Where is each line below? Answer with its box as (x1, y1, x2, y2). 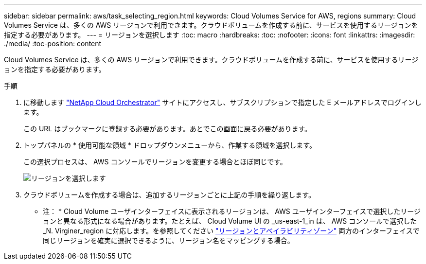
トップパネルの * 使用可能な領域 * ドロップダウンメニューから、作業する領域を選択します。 (23, 141, 316, 149)
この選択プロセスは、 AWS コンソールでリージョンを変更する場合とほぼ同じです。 (23, 158, 287, 166)
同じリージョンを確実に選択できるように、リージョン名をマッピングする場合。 (43, 236, 294, 245)
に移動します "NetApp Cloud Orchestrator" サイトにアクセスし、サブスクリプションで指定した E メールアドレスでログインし (23, 98, 422, 106)
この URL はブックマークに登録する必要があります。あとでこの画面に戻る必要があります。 (23, 124, 311, 133)
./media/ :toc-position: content (4, 39, 102, 48)
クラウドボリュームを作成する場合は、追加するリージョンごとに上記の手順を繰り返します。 (23, 191, 315, 199)
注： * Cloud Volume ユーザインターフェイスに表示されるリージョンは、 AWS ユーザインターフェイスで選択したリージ (43, 207, 421, 215)
